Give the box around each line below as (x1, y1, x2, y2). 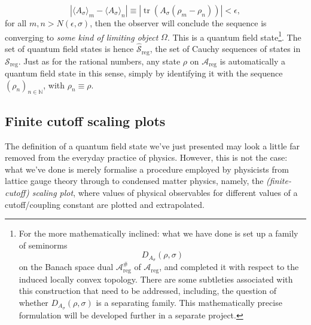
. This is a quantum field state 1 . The (167, 29, 301, 43)
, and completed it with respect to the (159, 260, 299, 273)
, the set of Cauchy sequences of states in (150, 42, 301, 55)
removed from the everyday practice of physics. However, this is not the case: (5, 151, 288, 164)
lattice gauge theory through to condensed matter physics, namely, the (5, 174, 264, 187)
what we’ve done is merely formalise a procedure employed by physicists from (5, 162, 289, 175)
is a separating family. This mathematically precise (96, 296, 282, 308)
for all (5, 17, 27, 29)
